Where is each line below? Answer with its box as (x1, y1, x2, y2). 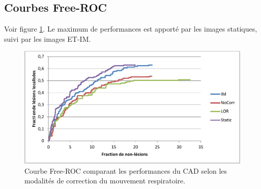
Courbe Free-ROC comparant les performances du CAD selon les (24, 165, 227, 176)
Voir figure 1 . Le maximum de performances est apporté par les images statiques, (4, 23, 257, 34)
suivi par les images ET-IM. (4, 33, 91, 44)
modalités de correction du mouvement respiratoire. (24, 175, 186, 186)
